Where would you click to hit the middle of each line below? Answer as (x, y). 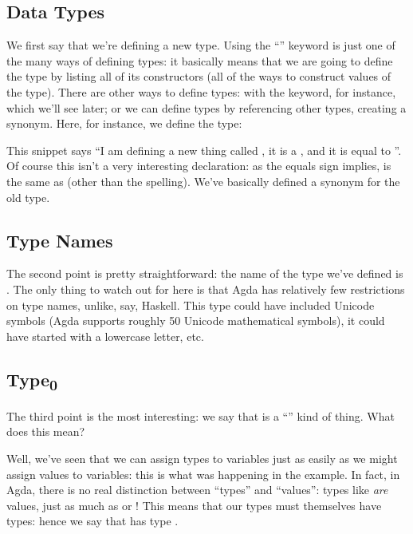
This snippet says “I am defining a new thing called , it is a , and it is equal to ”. (204, 150)
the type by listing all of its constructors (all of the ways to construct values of (199, 76)
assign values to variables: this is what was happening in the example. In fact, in (203, 474)
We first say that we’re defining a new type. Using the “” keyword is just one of (201, 45)
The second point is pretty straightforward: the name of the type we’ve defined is (205, 273)
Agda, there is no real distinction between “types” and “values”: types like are (197, 490)
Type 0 (32, 380)
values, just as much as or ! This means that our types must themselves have (194, 505)
